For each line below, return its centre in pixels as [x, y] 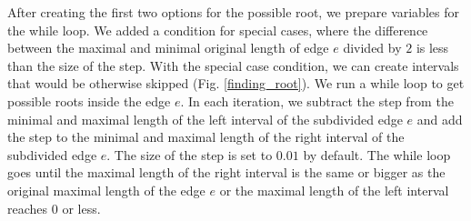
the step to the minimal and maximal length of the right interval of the [206, 137]
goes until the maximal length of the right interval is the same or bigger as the [226, 172]
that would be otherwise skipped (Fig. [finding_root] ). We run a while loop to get [236, 83]
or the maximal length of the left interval [334, 190]
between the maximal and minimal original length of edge [168, 48]
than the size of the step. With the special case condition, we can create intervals [233, 65]
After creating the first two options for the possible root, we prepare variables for [233, 12]
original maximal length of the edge [106, 190]
